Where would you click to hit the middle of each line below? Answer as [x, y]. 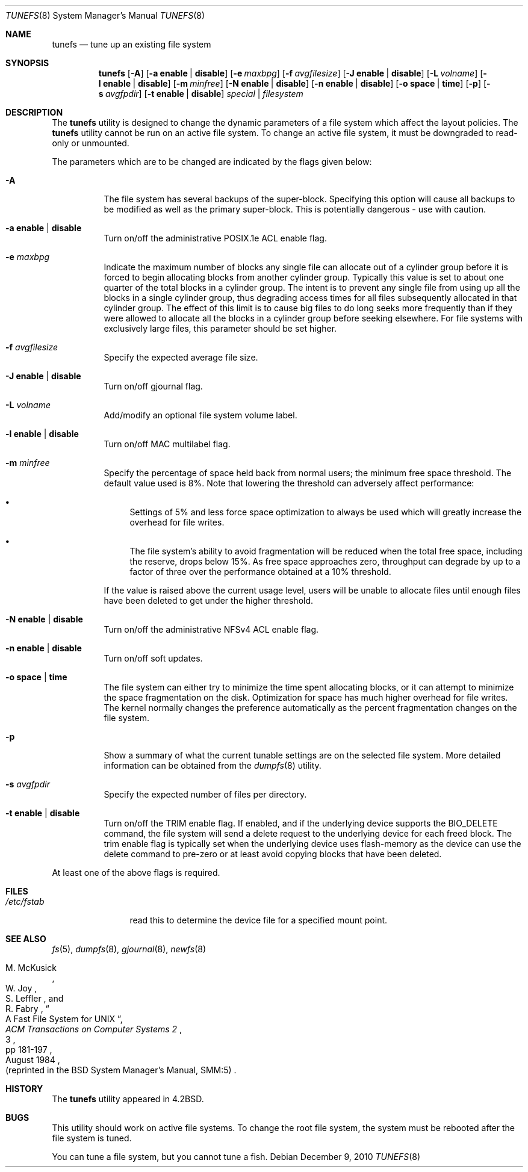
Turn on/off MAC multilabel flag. [167, 444]
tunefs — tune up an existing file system [132, 44]
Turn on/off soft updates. [153, 658]
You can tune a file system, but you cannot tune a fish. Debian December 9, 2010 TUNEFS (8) [236, 1157]
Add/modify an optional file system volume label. [200, 415]
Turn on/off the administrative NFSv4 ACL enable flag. [211, 629]
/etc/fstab [25, 901]
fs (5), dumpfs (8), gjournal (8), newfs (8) [129, 949]
